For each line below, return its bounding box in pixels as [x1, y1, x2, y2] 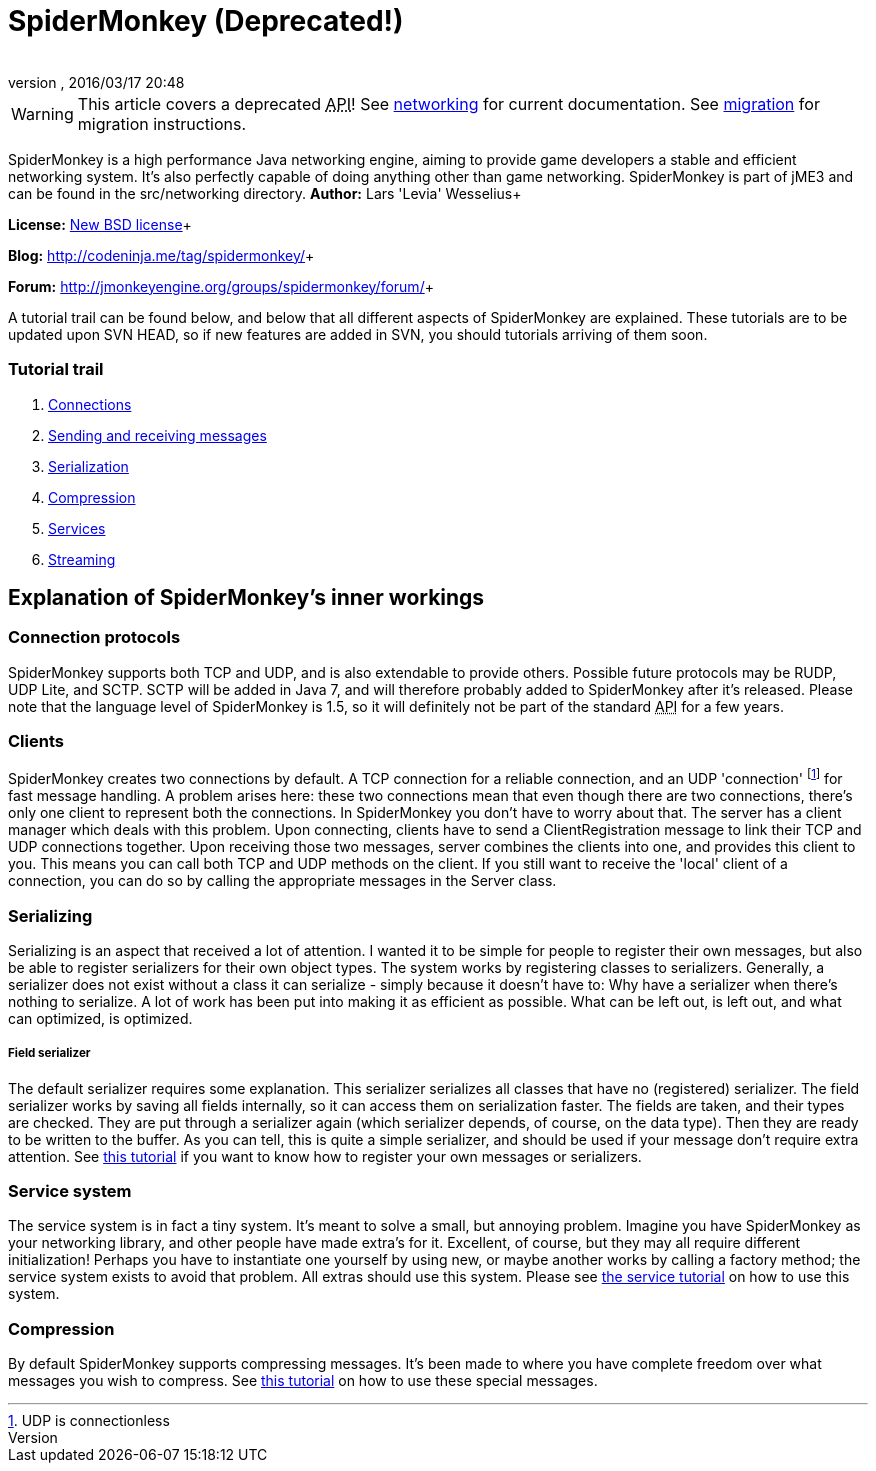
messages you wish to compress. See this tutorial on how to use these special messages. [8, 1372, 598, 1390]
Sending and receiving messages [48, 426, 267, 444]
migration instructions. [77, 113, 247, 134]
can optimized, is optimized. [8, 1009, 193, 1027]
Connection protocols [8, 627, 181, 648]
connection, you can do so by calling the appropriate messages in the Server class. [8, 872, 557, 890]
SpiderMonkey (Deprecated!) [8, 4, 404, 38]
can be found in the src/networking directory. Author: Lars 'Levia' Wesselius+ [8, 184, 522, 202]
